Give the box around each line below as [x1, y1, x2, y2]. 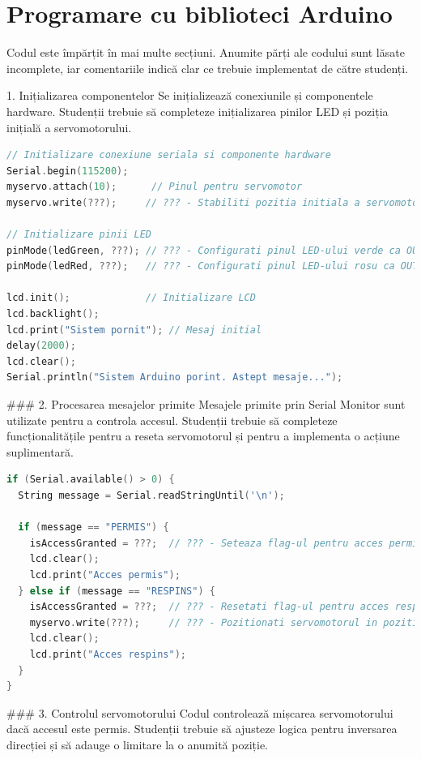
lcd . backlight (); [6, 308, 100, 320]
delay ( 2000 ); [6, 340, 76, 352]
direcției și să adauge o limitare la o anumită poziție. [6, 735, 268, 753]
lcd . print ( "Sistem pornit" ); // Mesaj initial [6, 324, 262, 336]
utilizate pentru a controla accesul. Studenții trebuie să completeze [6, 411, 338, 428]
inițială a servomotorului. [6, 118, 132, 135]
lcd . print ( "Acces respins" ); [29, 648, 186, 660]
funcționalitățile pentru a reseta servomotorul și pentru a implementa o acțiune [6, 427, 400, 444]
